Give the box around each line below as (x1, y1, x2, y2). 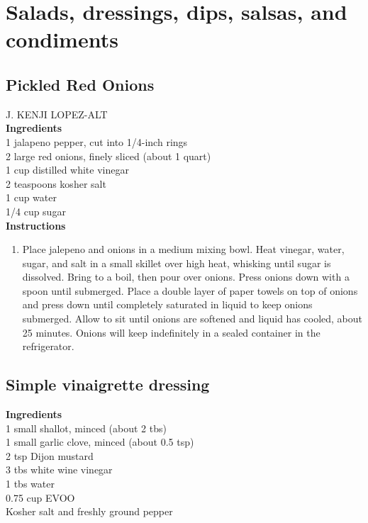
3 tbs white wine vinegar (6, 462, 113, 477)
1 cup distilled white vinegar (6, 162, 129, 177)
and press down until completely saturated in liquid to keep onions (22, 297, 313, 312)
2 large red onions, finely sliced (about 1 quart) (6, 148, 211, 163)
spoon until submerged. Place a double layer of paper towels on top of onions (22, 283, 358, 298)
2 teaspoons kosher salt (6, 176, 106, 191)
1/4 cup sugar (6, 203, 66, 218)
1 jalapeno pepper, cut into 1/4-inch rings (6, 134, 188, 149)
